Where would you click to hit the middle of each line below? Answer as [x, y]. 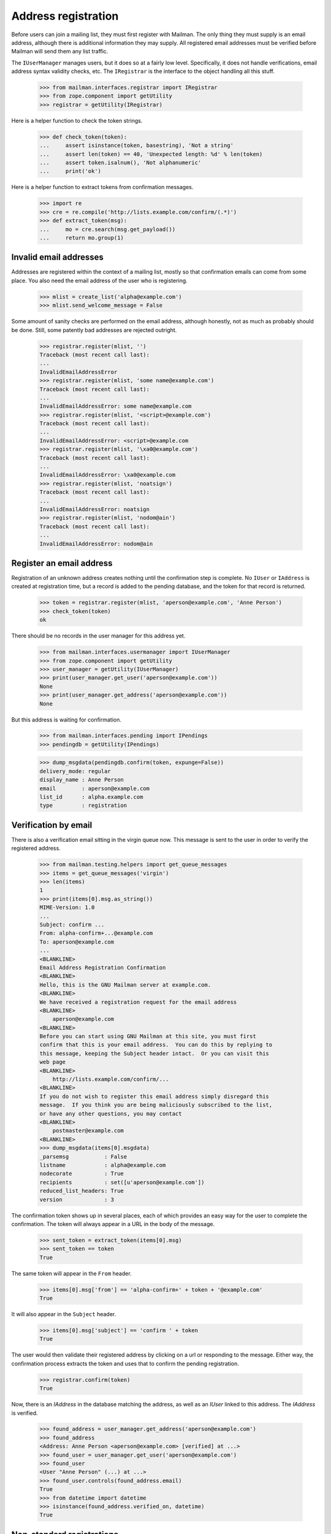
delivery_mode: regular [75, 771]
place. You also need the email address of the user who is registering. [100, 280]
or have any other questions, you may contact [111, 1113]
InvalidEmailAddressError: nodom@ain [96, 544]
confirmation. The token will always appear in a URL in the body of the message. [113, 1224]
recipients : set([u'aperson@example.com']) [122, 1182]
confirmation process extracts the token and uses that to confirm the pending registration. [125, 1363]
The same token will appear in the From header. [71, 1273]
